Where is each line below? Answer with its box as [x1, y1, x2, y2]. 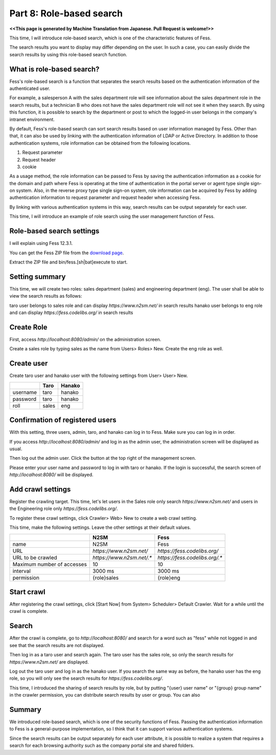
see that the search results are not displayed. [9, 642, 105, 648]
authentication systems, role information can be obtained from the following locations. [9, 140, 191, 146]
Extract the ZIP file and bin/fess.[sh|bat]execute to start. [9, 259, 128, 265]
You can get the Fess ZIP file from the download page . [9, 250, 124, 256]
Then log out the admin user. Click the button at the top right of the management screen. [9, 455, 196, 461]
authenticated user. [9, 85, 51, 92]
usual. [9, 446, 22, 452]
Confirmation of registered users [9, 416, 117, 425]
